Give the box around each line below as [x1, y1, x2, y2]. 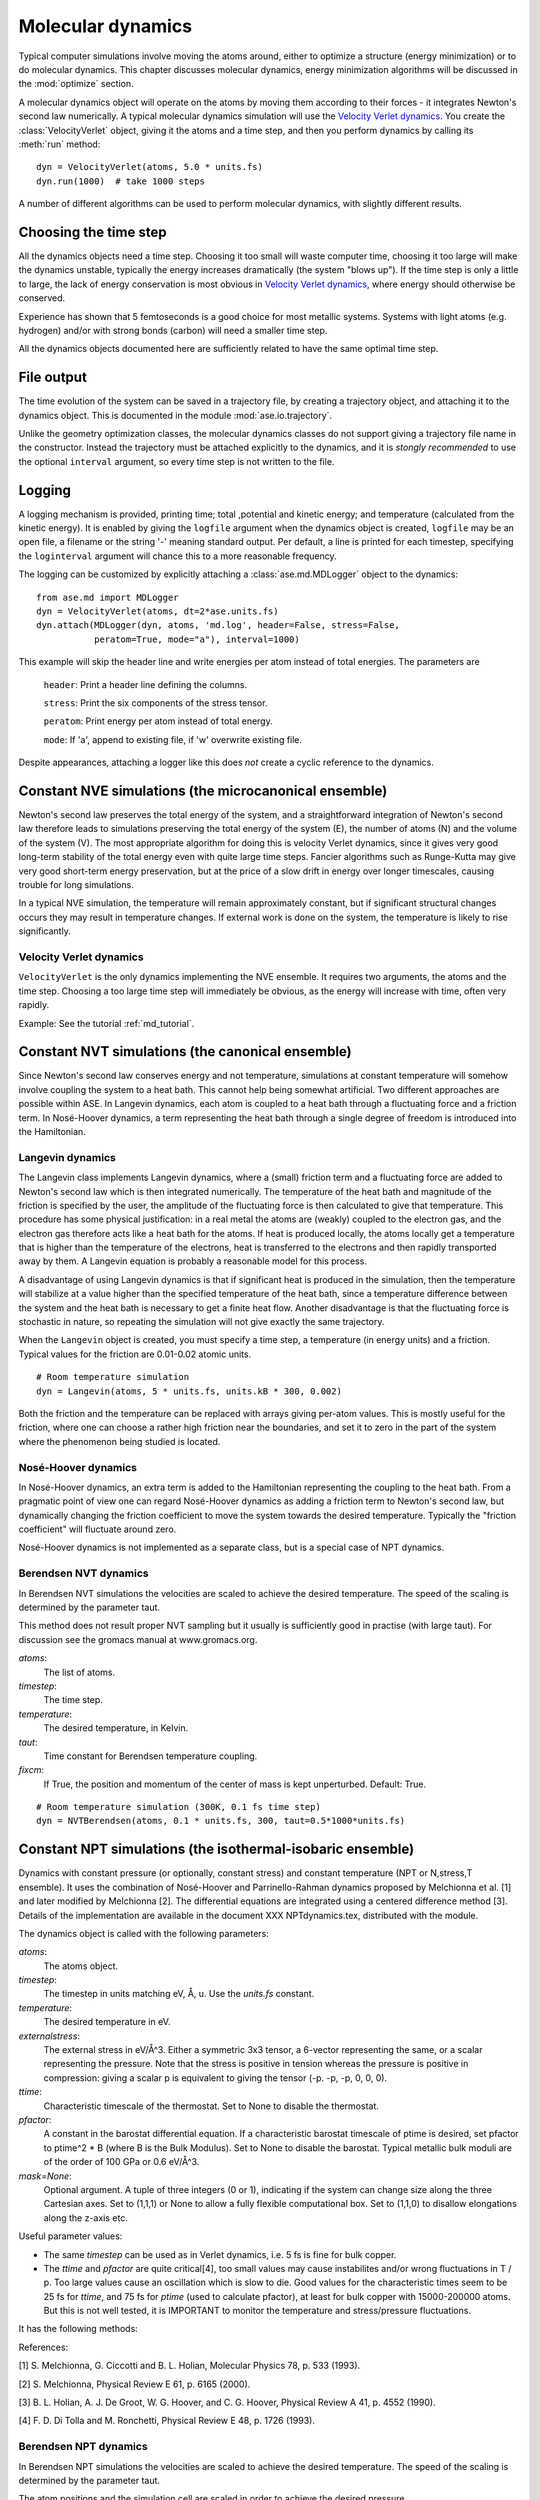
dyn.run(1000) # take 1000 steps [36, 175, 205, 187]
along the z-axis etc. [43, 2211, 129, 2224]
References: [18, 2341, 69, 2353]
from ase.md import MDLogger [36, 591, 179, 603]
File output [18, 369, 87, 386]
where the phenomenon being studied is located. [18, 1435, 221, 1447]
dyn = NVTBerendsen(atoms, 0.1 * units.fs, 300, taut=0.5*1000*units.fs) [36, 1815, 406, 1827]
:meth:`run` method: [18, 138, 101, 150]
